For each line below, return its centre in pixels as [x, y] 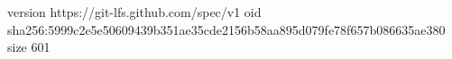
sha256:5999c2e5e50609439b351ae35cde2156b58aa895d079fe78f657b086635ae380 [226, 29]
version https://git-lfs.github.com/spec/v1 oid [134, 12]
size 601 [29, 47]
